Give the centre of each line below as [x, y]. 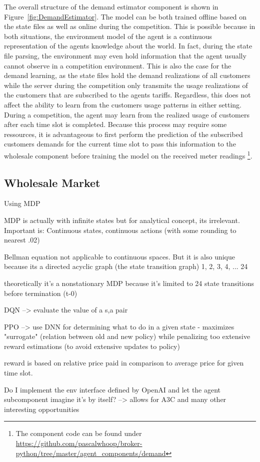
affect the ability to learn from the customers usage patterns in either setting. [123, 104]
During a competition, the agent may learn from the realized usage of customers [127, 114]
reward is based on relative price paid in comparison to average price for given [124, 363]
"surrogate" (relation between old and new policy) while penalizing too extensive [127, 336]
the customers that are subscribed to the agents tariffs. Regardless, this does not [127, 95]
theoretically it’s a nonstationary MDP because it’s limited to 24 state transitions [129, 283]
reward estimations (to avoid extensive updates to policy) [92, 346]
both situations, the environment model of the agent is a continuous [108, 36]
